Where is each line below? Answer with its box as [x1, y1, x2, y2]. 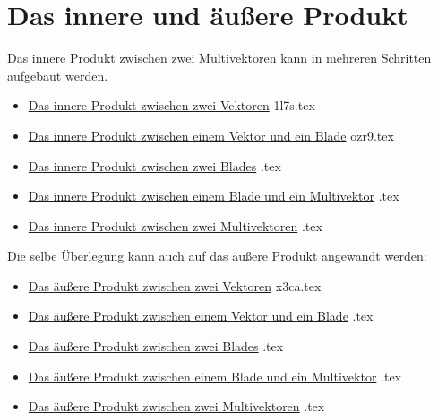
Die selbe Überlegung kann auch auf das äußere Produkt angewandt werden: [7, 246, 427, 265]
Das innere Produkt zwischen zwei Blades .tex [28, 156, 281, 175]
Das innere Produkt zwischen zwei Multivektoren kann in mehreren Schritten [7, 48, 432, 67]
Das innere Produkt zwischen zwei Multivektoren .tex [28, 216, 322, 235]
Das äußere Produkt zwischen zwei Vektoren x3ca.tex [28, 276, 322, 295]
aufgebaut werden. [7, 65, 108, 84]
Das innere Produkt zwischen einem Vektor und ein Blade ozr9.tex [28, 125, 394, 144]
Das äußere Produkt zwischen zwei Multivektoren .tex [28, 397, 325, 416]
